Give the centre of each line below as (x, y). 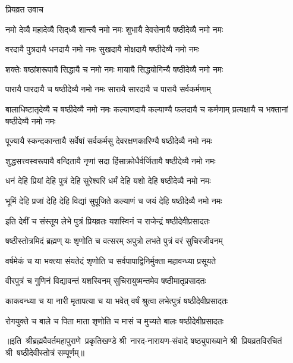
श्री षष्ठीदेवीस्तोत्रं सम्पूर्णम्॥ (45, 352)
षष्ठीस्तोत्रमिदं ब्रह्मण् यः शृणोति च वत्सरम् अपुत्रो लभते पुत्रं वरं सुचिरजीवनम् (114, 241)
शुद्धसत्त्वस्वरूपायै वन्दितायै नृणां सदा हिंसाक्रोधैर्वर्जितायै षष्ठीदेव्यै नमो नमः (111, 160)
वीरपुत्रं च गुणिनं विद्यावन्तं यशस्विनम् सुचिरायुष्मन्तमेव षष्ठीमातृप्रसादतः (106, 281)
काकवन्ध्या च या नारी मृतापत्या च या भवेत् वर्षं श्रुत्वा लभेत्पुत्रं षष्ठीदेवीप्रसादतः (117, 300)
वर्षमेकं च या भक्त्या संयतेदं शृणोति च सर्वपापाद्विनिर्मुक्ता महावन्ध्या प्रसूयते (111, 260)
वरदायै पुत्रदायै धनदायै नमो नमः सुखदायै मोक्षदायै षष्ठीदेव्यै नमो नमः (103, 49)
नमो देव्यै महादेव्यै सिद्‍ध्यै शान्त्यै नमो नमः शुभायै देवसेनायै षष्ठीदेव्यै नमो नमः (114, 29)
